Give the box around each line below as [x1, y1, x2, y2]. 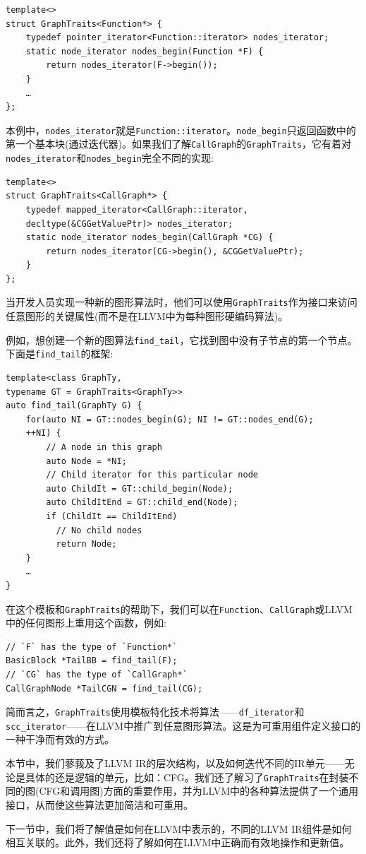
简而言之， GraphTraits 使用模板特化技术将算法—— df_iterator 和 [6, 704, 305, 719]
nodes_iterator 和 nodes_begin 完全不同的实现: [6, 150, 214, 165]
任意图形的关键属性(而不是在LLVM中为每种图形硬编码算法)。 [6, 309, 288, 324]
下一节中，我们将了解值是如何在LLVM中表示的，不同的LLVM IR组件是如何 [6, 821, 352, 836]
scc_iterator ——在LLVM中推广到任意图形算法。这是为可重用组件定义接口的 [6, 718, 361, 733]
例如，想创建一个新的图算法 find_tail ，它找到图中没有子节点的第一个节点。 [6, 332, 358, 347]
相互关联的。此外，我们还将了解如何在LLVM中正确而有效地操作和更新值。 [6, 835, 350, 850]
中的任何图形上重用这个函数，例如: [6, 615, 166, 630]
